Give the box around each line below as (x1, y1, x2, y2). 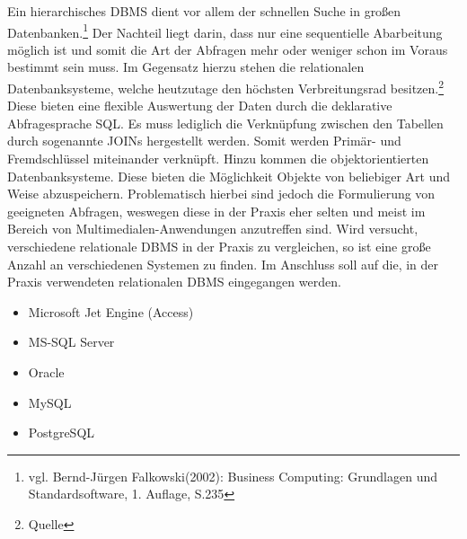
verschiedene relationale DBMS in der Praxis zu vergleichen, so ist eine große (7, 237, 431, 256)
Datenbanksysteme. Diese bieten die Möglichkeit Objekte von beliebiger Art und (7, 166, 451, 185)
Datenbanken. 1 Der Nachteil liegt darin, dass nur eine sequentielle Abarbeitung (7, 20, 443, 41)
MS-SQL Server (28, 332, 115, 351)
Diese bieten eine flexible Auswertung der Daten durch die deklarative (7, 96, 392, 115)
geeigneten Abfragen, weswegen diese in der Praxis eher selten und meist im (7, 201, 426, 220)
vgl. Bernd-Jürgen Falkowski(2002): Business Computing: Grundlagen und (28, 466, 437, 485)
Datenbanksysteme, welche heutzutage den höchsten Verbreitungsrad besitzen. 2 (7, 76, 445, 97)
